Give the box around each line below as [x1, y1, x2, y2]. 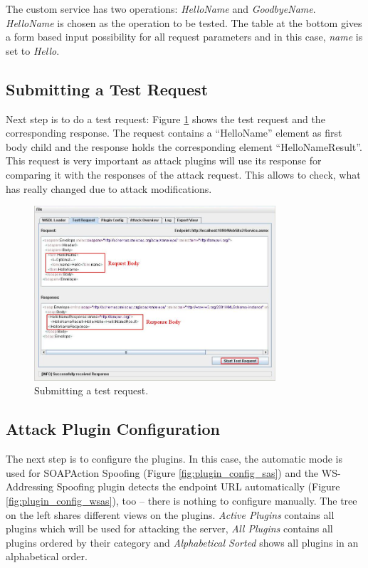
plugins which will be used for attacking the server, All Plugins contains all [6, 521, 333, 536]
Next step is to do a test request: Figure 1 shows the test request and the [6, 111, 325, 126]
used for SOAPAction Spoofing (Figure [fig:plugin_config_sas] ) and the [6, 465, 319, 480]
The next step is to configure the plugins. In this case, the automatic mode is [6, 451, 342, 466]
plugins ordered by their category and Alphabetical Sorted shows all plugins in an [6, 535, 359, 549]
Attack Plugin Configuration [6, 418, 220, 440]
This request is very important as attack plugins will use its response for [6, 153, 322, 168]
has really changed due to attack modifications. [6, 181, 212, 196]
